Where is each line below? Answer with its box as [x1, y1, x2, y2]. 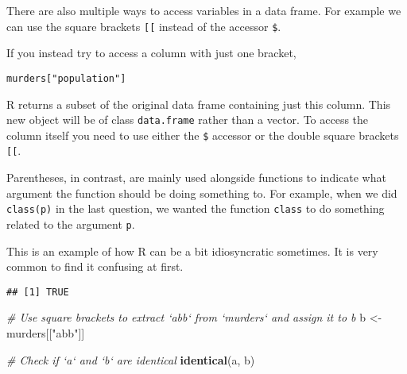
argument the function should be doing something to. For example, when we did [6, 184, 397, 201]
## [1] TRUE [6, 286, 69, 298]
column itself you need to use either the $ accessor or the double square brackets [6, 126, 399, 143]
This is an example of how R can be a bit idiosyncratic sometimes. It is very [6, 242, 378, 259]
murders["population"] [6, 72, 126, 84]
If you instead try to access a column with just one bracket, [6, 44, 297, 61]
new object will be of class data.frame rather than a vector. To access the [6, 111, 369, 128]
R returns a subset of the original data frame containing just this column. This [6, 95, 391, 112]
